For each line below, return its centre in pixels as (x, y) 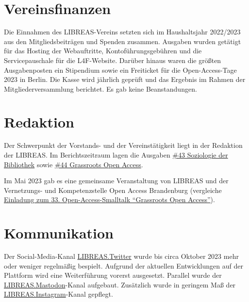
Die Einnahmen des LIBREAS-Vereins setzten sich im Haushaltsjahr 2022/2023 (122, 32)
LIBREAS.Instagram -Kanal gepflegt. (58, 294)
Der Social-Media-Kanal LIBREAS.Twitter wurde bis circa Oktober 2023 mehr (121, 256)
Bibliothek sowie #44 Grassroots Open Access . (74, 164)
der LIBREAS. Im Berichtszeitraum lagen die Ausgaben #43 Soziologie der (116, 155)
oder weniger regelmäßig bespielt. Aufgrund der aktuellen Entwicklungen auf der (124, 265)
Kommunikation (59, 233)
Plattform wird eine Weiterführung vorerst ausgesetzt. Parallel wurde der (113, 275)
